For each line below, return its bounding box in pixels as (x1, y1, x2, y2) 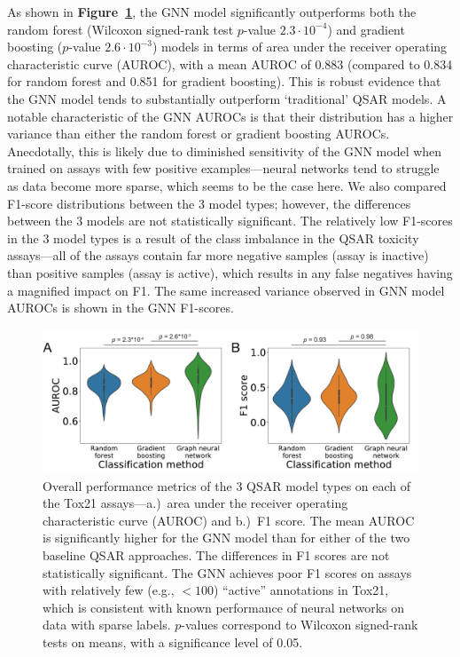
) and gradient (327, 20, 405, 38)
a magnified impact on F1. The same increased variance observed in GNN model (7, 281, 445, 299)
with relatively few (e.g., (43, 581, 175, 599)
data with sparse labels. (43, 615, 171, 634)
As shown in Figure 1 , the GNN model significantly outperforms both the (7, 3, 417, 20)
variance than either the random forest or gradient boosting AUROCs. (7, 124, 390, 143)
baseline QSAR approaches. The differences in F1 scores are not (43, 545, 390, 564)
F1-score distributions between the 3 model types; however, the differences (7, 194, 411, 212)
